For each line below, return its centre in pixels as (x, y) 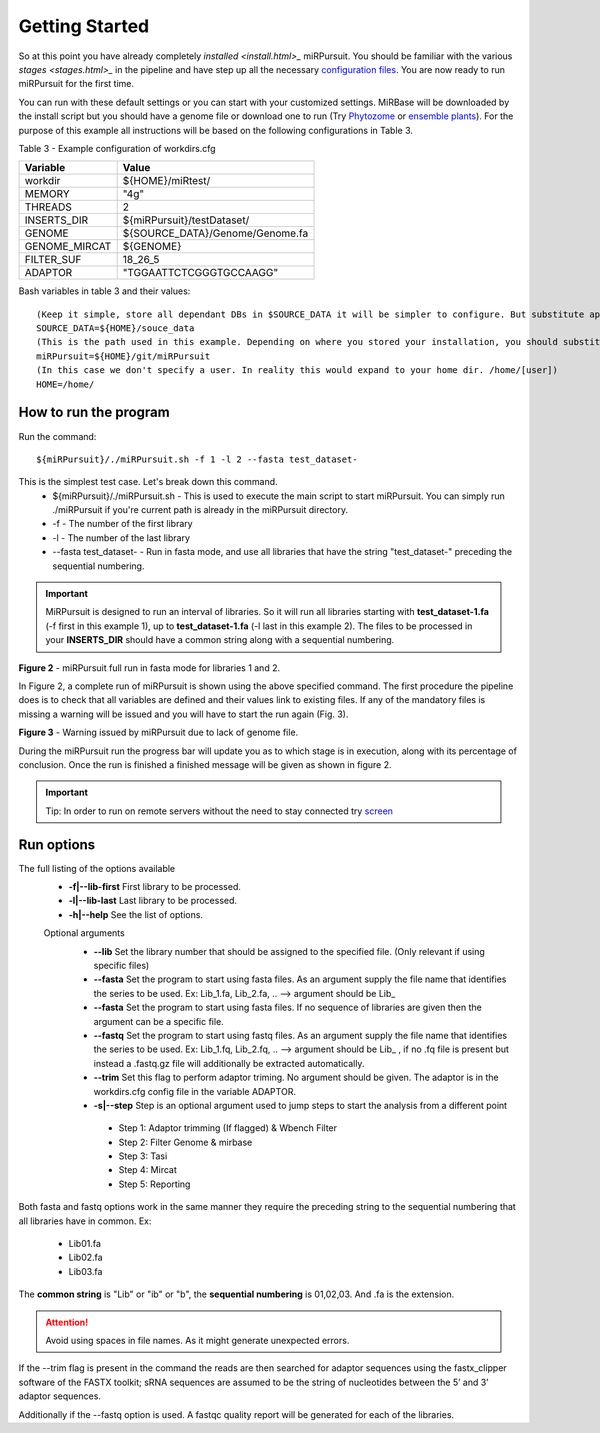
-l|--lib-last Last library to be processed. (153, 901)
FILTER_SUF (53, 260)
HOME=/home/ (65, 384)
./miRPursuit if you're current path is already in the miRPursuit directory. (200, 510)
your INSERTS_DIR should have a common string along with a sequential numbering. (220, 640)
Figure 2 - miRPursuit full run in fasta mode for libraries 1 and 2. (149, 667)
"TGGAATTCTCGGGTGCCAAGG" (200, 273)
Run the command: (57, 436)
